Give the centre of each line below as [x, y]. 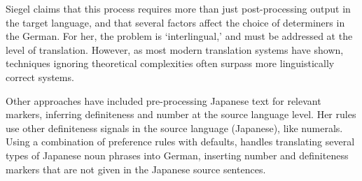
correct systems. [40, 77]
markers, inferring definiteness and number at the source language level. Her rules [181, 114]
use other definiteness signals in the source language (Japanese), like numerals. [174, 128]
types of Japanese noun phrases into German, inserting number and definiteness [177, 155]
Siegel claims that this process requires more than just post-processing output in [178, 8]
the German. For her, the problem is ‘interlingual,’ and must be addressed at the [179, 36]
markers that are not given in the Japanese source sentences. [136, 169]
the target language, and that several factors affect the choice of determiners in [175, 22]
